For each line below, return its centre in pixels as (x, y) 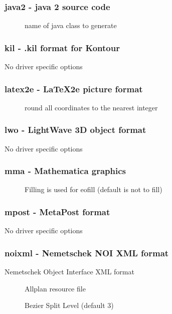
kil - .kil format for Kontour (62, 47)
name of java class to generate (71, 25)
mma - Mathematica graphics (65, 171)
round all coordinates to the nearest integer (91, 107)
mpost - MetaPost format (57, 211)
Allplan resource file (55, 288)
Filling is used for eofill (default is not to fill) (94, 189)
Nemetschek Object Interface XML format (69, 272)
